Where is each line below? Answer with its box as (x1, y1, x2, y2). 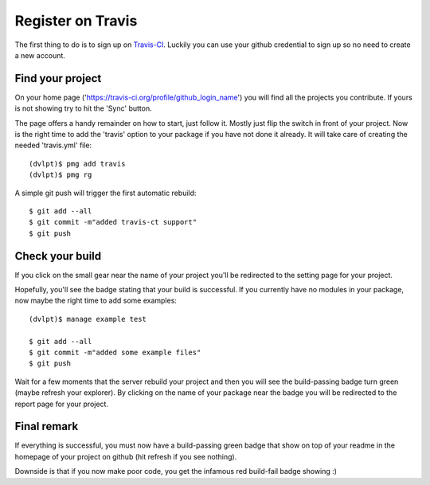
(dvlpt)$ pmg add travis (29, 159, 126, 168)
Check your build (14, 249, 102, 263)
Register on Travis (14, 12, 138, 29)
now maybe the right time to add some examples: (14, 295, 177, 306)
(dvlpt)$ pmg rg (29, 170, 92, 179)
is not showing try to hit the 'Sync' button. (14, 104, 152, 113)
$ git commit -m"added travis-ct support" (29, 217, 197, 227)
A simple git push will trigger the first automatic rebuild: (14, 188, 197, 198)
